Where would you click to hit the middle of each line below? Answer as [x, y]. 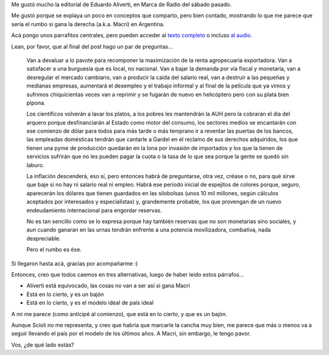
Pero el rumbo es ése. [54, 250]
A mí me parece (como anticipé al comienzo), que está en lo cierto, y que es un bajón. [119, 314]
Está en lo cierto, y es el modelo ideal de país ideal [90, 303]
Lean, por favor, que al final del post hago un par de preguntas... [92, 46]
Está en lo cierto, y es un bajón [65, 294]
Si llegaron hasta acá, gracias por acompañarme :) [75, 263]
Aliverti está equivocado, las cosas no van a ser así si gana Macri [108, 286]
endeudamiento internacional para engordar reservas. [94, 210]
